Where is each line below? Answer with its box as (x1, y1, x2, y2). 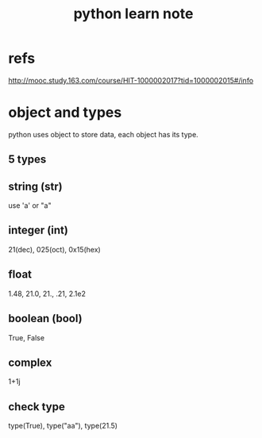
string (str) (8, 179, 63, 193)
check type (8, 400, 65, 413)
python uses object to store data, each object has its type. (8, 129, 198, 139)
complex (8, 355, 52, 369)
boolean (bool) (8, 312, 83, 325)
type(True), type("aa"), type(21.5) (8, 421, 118, 431)
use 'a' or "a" (8, 201, 52, 210)
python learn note (73, 5, 194, 23)
